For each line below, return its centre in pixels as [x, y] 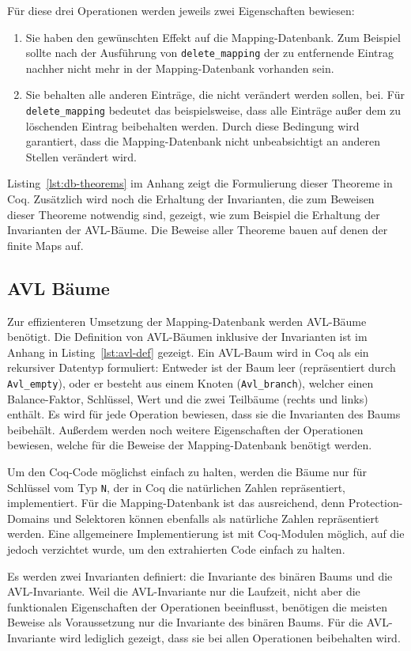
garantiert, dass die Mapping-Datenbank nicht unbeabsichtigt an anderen [203, 141]
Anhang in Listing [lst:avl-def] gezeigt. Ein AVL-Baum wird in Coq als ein [188, 352]
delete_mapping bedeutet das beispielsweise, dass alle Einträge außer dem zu [213, 110]
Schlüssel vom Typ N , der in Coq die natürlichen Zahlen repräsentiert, [176, 487]
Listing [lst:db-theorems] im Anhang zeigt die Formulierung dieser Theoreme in [200, 183]
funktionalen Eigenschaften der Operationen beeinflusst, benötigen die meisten [197, 606]
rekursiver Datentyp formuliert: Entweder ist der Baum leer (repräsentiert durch [202, 367]
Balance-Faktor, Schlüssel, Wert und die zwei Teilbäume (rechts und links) [188, 398]
